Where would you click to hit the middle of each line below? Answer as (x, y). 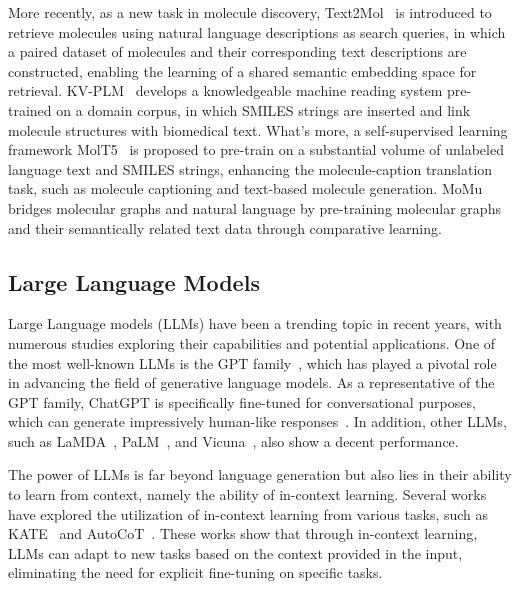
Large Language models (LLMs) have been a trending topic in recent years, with (255, 323)
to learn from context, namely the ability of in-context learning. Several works (247, 494)
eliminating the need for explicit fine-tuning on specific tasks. (195, 572)
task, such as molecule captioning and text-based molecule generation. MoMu (245, 188)
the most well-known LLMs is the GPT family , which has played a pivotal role (252, 362)
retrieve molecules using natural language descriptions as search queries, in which (257, 31)
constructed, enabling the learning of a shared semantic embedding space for (242, 70)
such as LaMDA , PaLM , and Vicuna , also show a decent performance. (233, 440)
